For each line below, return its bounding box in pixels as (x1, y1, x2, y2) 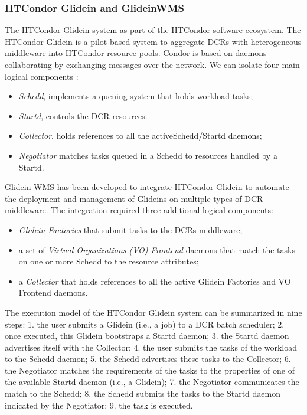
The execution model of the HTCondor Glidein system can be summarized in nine (5, 306, 302, 318)
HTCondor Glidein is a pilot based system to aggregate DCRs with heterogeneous (5, 35, 302, 47)
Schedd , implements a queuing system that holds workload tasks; (18, 90, 253, 102)
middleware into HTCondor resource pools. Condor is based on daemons (5, 47, 267, 59)
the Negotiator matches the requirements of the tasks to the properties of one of (5, 364, 295, 376)
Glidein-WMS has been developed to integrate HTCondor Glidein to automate (5, 181, 289, 193)
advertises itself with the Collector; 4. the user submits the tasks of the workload (5, 341, 298, 353)
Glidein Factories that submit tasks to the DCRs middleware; (18, 223, 243, 236)
